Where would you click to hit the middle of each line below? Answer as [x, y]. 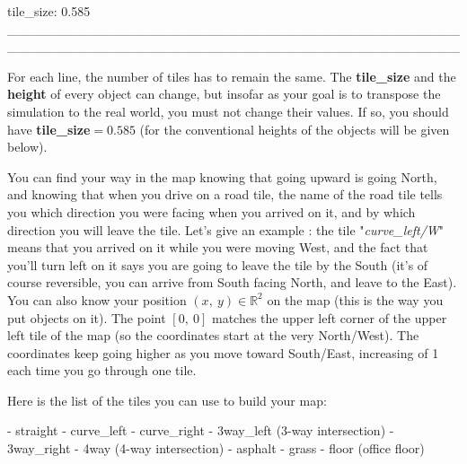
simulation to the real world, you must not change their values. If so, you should [228, 111]
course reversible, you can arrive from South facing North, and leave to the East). [232, 282]
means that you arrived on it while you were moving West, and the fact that [218, 247]
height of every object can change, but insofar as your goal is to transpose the [224, 94]
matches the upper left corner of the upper [329, 317]
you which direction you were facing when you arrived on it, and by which [211, 211]
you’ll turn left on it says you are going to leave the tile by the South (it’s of [218, 264]
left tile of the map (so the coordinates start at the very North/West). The [213, 335]
